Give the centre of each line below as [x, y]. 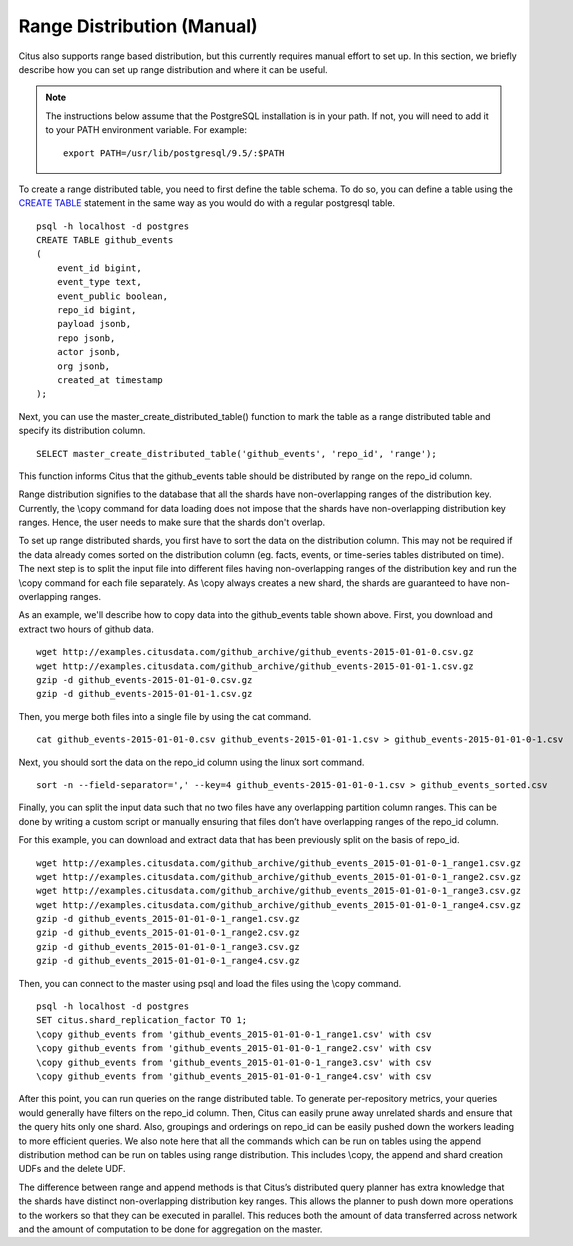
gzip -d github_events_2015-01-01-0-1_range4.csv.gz [168, 961]
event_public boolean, [112, 296]
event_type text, [99, 282]
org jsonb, [83, 366]
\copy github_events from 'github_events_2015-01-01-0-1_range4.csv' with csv [234, 1076]
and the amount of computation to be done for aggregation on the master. [170, 1229]
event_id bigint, [99, 268]
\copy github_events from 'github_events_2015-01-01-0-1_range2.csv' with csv [234, 1048]
